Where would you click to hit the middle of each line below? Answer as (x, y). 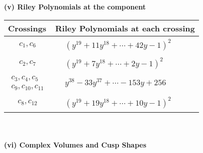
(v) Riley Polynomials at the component (75, 6)
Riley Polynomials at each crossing (125, 28)
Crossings (27, 28)
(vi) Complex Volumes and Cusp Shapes (75, 145)
